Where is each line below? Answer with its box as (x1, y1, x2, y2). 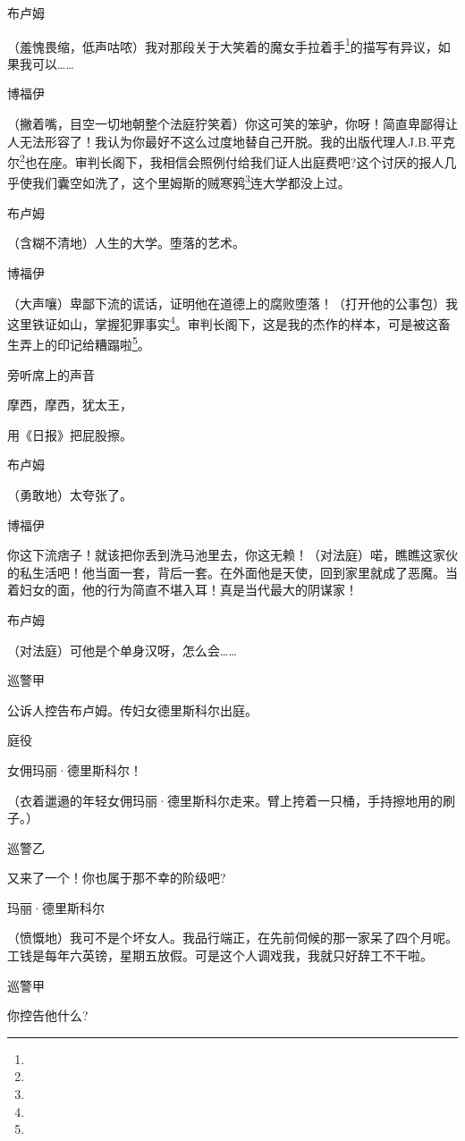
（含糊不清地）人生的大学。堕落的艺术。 (7, 233, 245, 252)
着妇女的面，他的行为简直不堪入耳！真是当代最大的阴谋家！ (7, 580, 358, 599)
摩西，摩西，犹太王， (7, 395, 132, 414)
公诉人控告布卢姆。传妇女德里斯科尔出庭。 (7, 700, 258, 719)
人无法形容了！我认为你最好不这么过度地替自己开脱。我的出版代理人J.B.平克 (7, 131, 455, 150)
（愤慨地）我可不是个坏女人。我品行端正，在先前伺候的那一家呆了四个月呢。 (7, 928, 458, 947)
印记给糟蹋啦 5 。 (56, 333, 150, 353)
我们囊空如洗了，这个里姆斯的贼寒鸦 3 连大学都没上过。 (31, 171, 351, 192)
